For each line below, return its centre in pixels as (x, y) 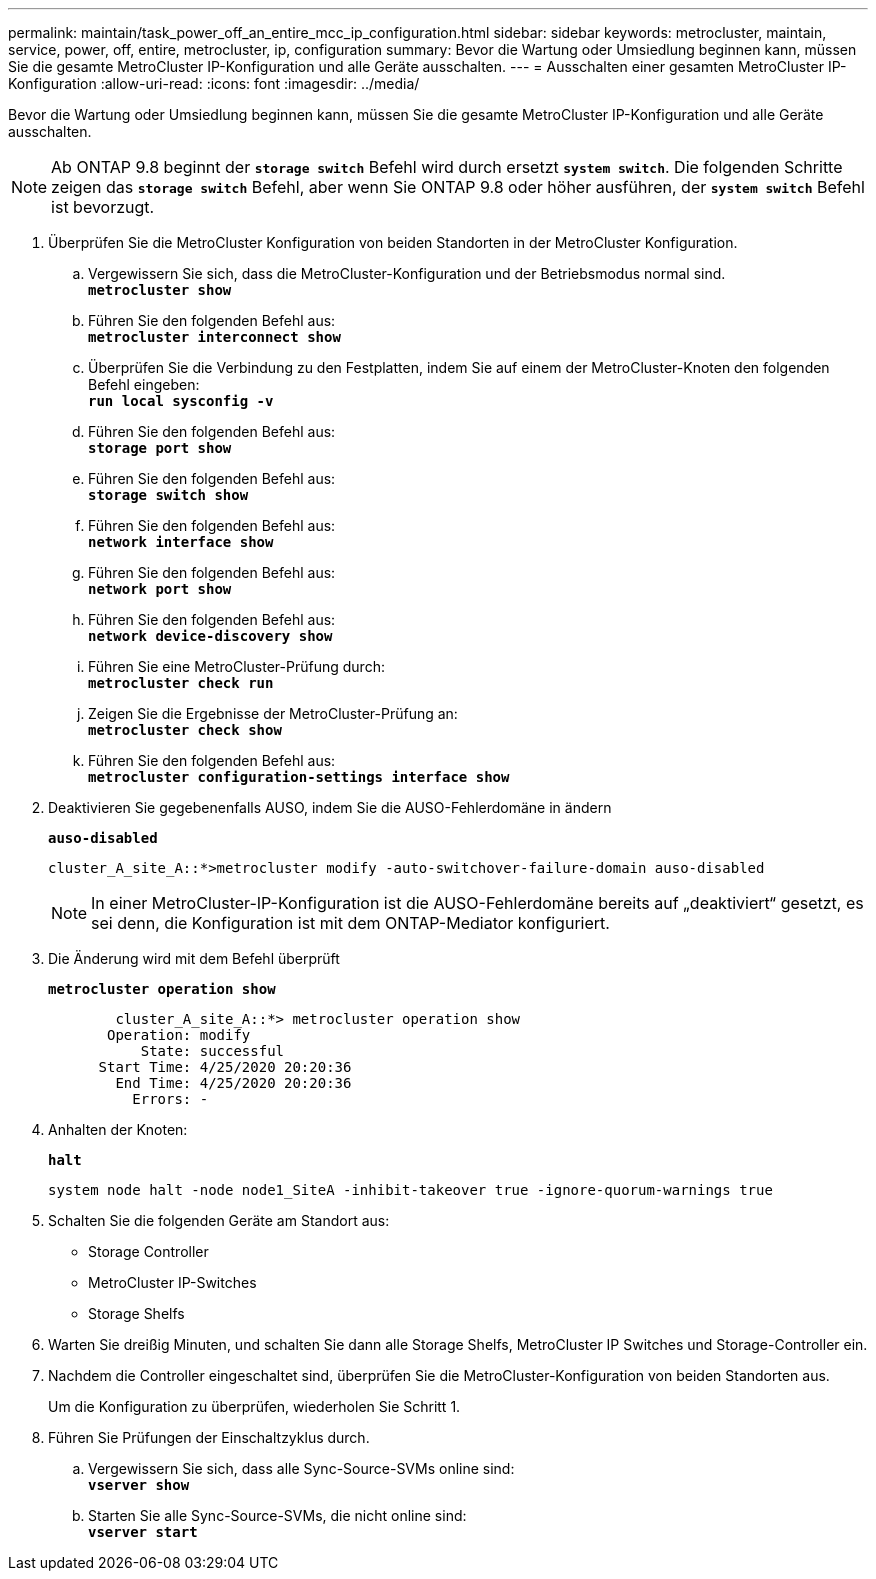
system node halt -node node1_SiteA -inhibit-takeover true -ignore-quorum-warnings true (410, 1190)
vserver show (139, 1485)
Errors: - (170, 1099)
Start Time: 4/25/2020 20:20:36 (225, 1067)
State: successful (212, 1051)
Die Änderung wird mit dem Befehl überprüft (194, 958)
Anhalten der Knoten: (118, 1129)
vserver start (143, 1532)
